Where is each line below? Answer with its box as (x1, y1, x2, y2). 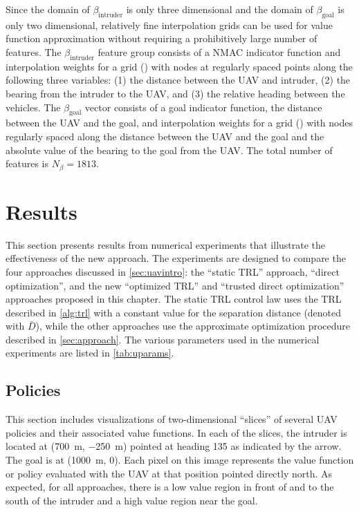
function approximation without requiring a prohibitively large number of (6, 31, 317, 46)
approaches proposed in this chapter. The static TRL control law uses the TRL (6, 292, 342, 306)
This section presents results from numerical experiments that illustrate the (6, 237, 326, 252)
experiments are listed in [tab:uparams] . (6, 345, 174, 360)
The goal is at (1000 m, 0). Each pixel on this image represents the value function (6, 453, 354, 467)
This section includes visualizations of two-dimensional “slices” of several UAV (6, 412, 338, 426)
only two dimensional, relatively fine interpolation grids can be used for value (6, 17, 333, 32)
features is (6, 156, 49, 171)
